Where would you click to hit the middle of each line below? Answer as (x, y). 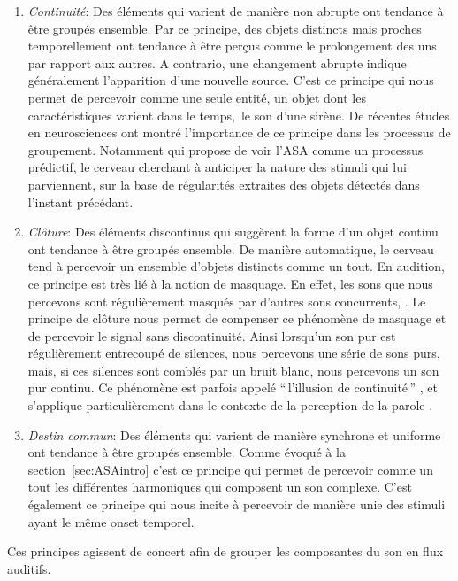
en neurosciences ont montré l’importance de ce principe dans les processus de (239, 132)
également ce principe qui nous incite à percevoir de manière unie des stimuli (237, 504)
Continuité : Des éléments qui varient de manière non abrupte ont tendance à (236, 11)
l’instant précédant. (80, 201)
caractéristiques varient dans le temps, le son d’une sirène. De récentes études (239, 115)
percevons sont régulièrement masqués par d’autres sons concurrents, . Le (227, 301)
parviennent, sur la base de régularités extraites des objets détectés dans (224, 184)
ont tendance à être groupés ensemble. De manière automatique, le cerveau (231, 248)
